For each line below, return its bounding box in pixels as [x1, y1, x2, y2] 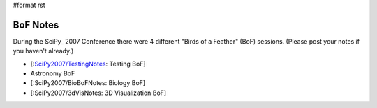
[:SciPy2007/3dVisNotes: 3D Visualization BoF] [30, 89, 167, 97]
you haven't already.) [13, 47, 74, 55]
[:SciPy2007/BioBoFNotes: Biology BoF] [30, 79, 146, 87]
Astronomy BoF [30, 69, 75, 78]
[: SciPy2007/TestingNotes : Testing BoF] [30, 60, 146, 68]
